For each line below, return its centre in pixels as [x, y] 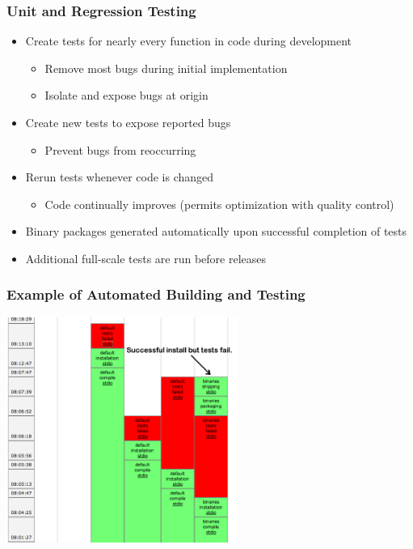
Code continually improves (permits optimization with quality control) [219, 204]
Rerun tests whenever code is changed [120, 177]
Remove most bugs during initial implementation [166, 68]
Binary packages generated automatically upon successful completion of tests [216, 231]
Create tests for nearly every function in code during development [189, 41]
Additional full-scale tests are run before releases [146, 258]
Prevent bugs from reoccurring [120, 149]
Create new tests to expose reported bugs [128, 122]
